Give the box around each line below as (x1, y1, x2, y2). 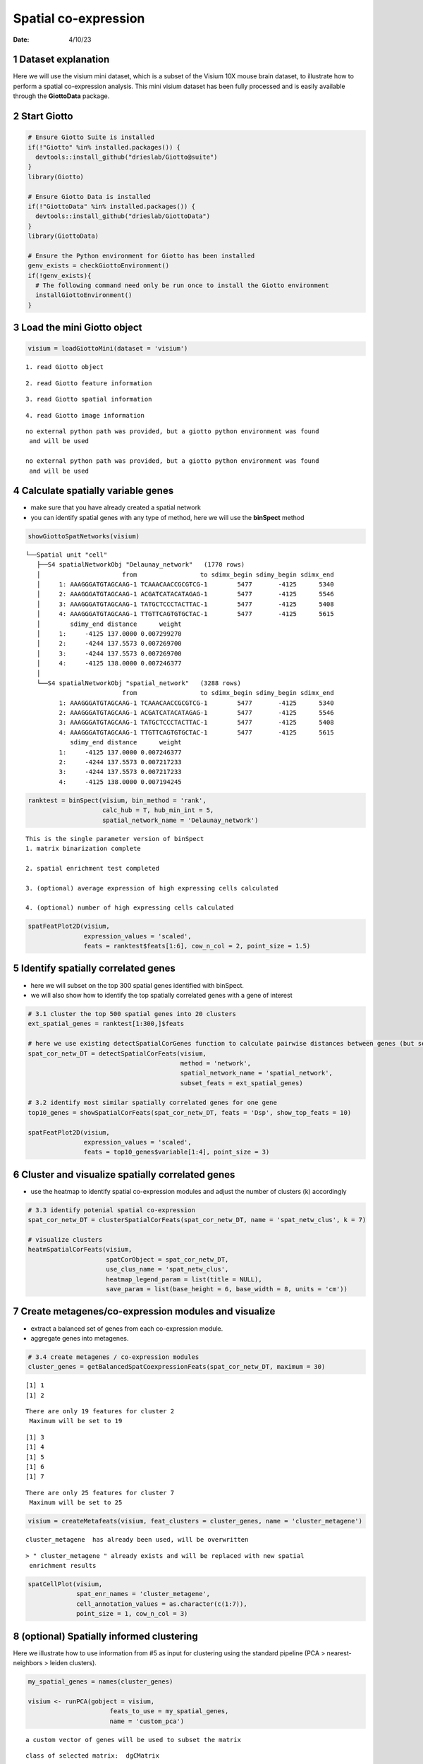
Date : (13, 35, 30, 44)
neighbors (13, 1658, 43, 1667)
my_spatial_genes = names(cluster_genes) (27, 1677, 173, 1686)
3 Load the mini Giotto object (13, 322, 142, 334)
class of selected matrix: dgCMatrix (25, 1751, 160, 1760)
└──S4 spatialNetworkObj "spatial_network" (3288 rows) (36, 679, 241, 687)
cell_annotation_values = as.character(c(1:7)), (76, 1600, 247, 1608)
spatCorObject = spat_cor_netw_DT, (106, 1255, 229, 1263)
